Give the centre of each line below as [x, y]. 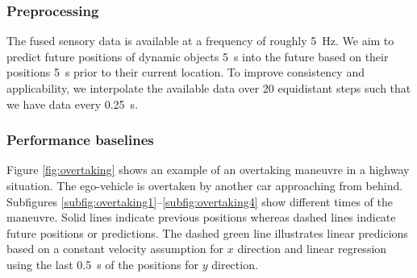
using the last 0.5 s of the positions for [103, 264]
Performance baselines [80, 140]
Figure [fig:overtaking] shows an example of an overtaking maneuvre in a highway [208, 170]
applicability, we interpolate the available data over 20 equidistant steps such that [209, 88]
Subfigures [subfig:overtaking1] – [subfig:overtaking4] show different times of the [200, 201]
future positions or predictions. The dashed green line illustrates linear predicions [207, 232]
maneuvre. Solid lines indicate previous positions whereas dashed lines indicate [201, 217]
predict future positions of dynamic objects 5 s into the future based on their [198, 56]
